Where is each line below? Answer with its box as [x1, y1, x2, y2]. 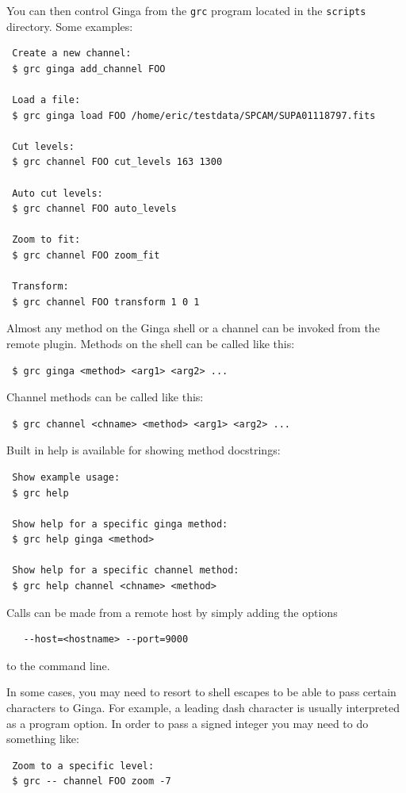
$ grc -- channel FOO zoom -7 [12, 776, 171, 787]
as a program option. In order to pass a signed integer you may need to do [6, 714, 369, 731]
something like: [6, 730, 79, 747]
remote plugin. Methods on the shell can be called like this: [6, 335, 295, 351]
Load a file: [12, 94, 81, 106]
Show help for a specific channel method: [12, 565, 239, 577]
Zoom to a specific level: [12, 760, 155, 772]
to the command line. [6, 657, 110, 673]
